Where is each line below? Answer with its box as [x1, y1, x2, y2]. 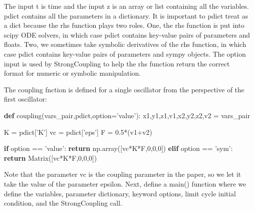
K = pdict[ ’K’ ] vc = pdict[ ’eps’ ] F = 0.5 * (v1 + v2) [4, 127, 152, 137]
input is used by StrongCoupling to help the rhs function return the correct [4, 58, 230, 68]
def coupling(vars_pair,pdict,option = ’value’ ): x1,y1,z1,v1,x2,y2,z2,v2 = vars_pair [4, 110, 250, 120]
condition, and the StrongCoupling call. [4, 198, 122, 208]
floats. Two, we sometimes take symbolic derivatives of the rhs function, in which [4, 39, 246, 49]
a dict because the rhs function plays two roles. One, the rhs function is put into [4, 20, 245, 30]
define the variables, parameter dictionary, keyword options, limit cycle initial [4, 188, 236, 198]
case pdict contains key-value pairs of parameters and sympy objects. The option [4, 48, 246, 59]
